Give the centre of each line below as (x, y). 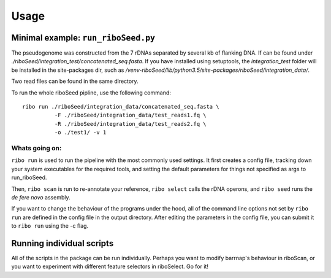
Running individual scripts (63, 243)
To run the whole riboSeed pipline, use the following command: (91, 93)
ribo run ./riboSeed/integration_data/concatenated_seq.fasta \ (121, 107)
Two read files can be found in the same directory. (75, 81)
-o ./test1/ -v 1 (80, 133)
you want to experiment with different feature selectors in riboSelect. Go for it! (110, 266)
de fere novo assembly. (41, 197)
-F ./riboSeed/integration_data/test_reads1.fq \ (130, 115)
